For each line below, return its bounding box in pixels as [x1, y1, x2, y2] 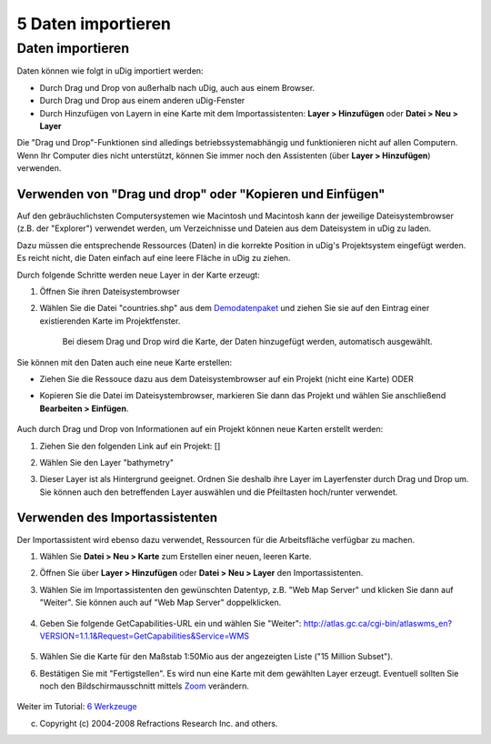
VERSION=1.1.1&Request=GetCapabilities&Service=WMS [39, 630, 250, 641]
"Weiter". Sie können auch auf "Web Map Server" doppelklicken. [39, 597, 282, 608]
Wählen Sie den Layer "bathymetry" [39, 457, 175, 468]
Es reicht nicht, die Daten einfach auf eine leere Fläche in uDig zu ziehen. [16, 253, 291, 264]
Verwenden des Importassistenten [16, 510, 218, 526]
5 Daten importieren [16, 14, 172, 34]
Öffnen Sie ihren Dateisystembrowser [39, 286, 181, 297]
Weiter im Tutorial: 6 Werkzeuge [16, 701, 137, 712]
